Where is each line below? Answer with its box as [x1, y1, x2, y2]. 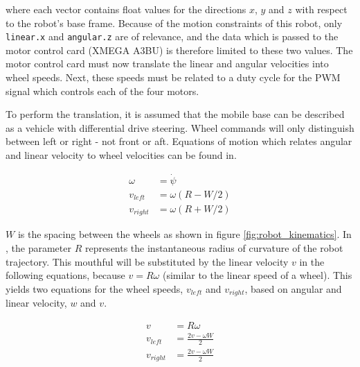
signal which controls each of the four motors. [6, 83, 199, 98]
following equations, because [6, 268, 125, 282]
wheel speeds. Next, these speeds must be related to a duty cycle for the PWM [6, 70, 341, 85]
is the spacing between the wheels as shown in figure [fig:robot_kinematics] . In [17, 227, 352, 241]
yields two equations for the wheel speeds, [6, 281, 183, 296]
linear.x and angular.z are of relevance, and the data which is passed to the [6, 29, 339, 44]
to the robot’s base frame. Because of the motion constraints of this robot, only [6, 15, 343, 30]
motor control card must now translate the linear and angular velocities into [6, 56, 329, 71]
